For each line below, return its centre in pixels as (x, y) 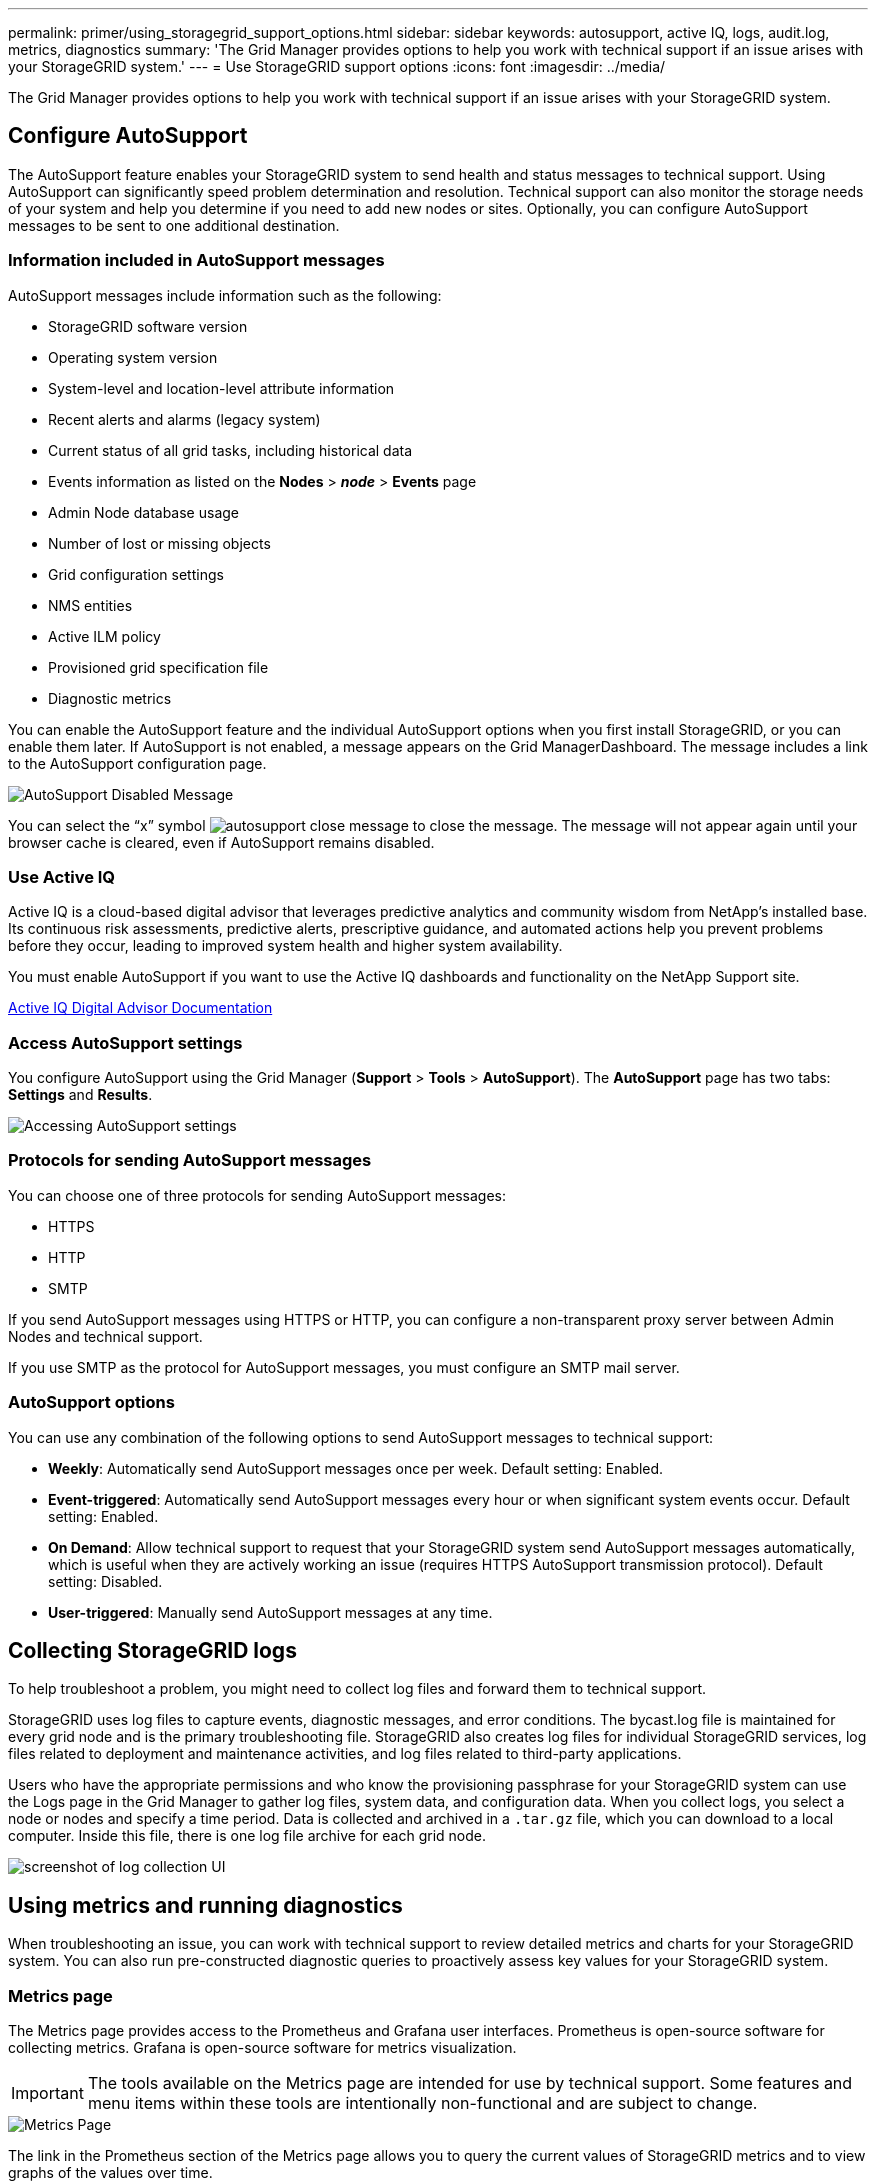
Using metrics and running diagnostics (205, 1905)
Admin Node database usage (143, 512)
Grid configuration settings (136, 574)
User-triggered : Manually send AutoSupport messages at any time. (270, 1612)
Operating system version (133, 357)
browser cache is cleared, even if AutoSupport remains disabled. (221, 842)
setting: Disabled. (105, 1581)
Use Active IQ (62, 876)
